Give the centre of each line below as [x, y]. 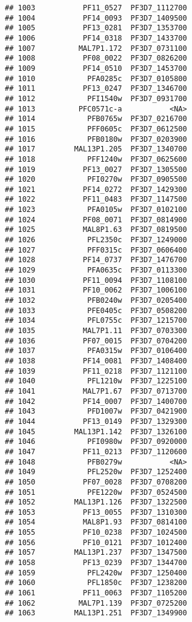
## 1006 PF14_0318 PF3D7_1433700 [96, 38]
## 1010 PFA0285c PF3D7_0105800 [96, 78]
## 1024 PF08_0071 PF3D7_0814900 [96, 220]
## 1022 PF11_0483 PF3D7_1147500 [96, 200]
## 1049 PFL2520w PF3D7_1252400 [96, 472]
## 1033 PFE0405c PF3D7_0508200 [96, 310]
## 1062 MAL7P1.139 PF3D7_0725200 [96, 603]
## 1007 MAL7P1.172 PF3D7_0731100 [96, 48]
